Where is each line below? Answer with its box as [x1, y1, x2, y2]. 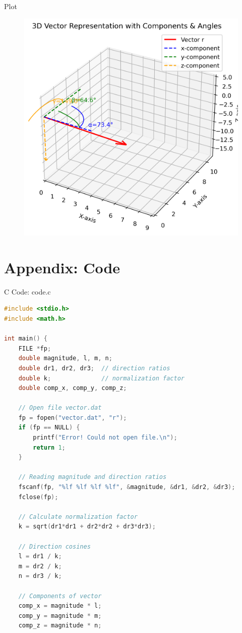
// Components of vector [18, 592, 102, 600]
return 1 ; [33, 444, 66, 451]
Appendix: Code [4, 257, 120, 277]
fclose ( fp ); [18, 493, 58, 501]
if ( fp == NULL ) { [18, 424, 80, 431]
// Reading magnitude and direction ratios [18, 473, 167, 481]
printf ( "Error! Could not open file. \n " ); [33, 434, 177, 442]
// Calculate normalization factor [18, 513, 138, 520]
